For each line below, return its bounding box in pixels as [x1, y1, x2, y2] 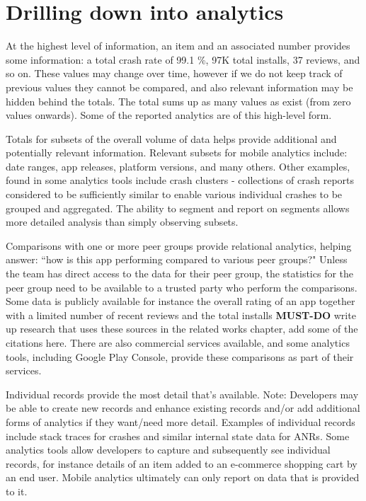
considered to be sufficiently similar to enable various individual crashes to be [6, 187, 343, 202]
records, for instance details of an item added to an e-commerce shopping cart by [6, 456, 358, 471]
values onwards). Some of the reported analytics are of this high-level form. [6, 108, 332, 122]
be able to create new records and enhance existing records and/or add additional [6, 401, 360, 415]
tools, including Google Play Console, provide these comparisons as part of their [6, 349, 354, 364]
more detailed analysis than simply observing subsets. [6, 214, 239, 229]
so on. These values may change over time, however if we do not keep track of [6, 66, 343, 81]
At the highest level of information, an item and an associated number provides [6, 38, 350, 53]
